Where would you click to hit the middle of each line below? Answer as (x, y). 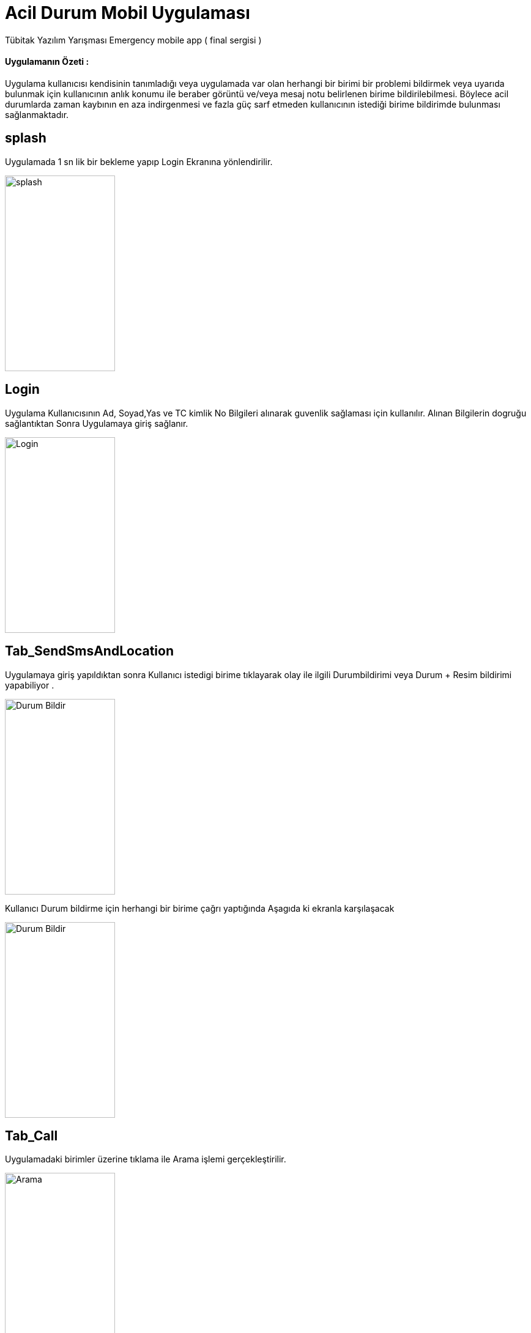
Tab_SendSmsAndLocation (89, 651)
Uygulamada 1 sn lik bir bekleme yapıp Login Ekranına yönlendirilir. (139, 161)
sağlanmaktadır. (37, 114)
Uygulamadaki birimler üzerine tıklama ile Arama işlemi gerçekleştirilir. (146, 1159)
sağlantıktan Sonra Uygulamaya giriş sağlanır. (97, 423)
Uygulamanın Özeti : (47, 62)
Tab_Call (32, 1135)
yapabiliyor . (30, 685)
